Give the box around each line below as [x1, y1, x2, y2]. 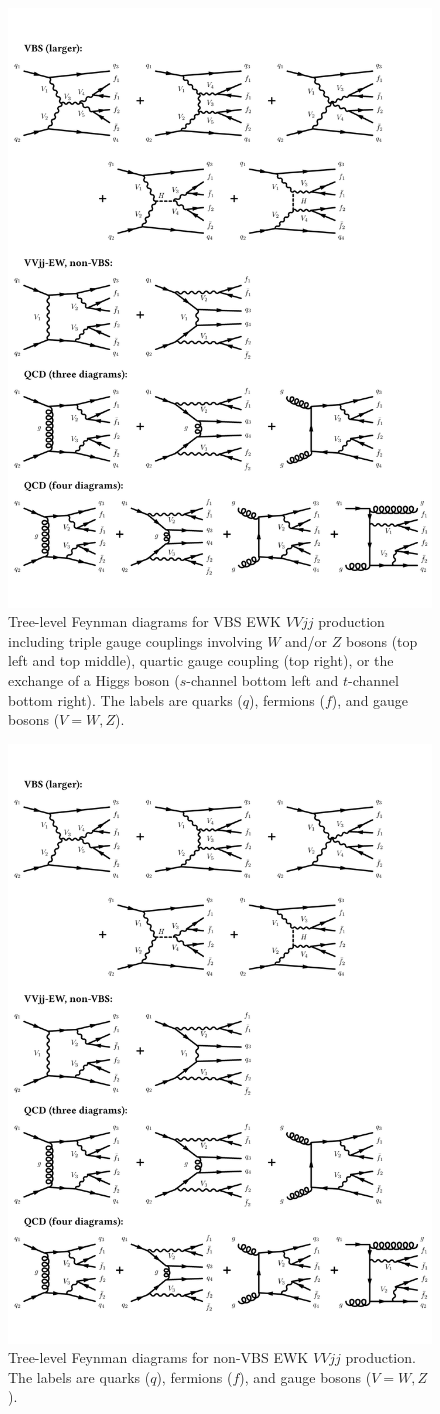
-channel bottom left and [186, 670, 339, 691]
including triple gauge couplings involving [8, 630, 263, 651]
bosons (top [346, 630, 418, 651]
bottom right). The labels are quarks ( [8, 689, 243, 710]
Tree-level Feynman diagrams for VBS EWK [8, 611, 281, 632]
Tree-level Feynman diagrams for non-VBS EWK [8, 1347, 309, 1368]
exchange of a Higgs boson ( [8, 670, 180, 691]
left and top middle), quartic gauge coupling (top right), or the [8, 650, 394, 671]
